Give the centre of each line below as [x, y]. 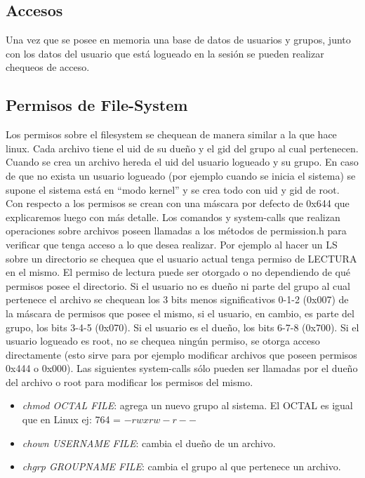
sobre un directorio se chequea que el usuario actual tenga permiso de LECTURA [181, 258]
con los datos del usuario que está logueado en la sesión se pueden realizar [165, 53]
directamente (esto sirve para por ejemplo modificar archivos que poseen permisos [181, 354]
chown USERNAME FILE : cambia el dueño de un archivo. [149, 443]
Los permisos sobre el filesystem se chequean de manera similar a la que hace [171, 134]
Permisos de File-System [97, 105]
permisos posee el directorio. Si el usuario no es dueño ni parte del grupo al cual [178, 285]
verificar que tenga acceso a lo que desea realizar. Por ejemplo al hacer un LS [172, 244]
